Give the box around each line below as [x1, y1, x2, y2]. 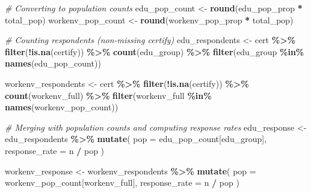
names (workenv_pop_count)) [5, 101, 119, 113]
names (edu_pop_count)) [5, 57, 101, 70]
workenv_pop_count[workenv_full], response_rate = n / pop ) [5, 176, 239, 189]
